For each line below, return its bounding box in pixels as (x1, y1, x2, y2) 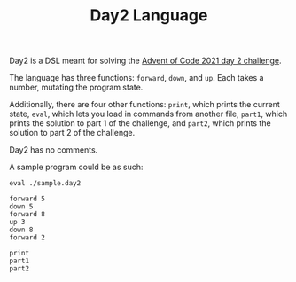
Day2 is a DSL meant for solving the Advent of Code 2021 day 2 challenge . (9, 55, 282, 67)
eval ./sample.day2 (9, 179, 82, 188)
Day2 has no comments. (9, 145, 98, 155)
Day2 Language (90, 5, 208, 26)
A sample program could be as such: (9, 161, 144, 173)
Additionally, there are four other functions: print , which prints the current (9, 99, 281, 110)
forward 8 (9, 210, 46, 219)
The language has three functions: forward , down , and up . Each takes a (9, 73, 264, 83)
